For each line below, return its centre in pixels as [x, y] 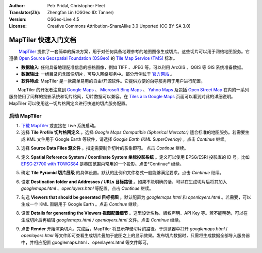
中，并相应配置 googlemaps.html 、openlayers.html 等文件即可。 [86, 242]
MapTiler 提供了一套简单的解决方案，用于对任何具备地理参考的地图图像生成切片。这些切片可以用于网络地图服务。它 [134, 51]
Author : [17, 6]
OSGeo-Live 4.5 [63, 19]
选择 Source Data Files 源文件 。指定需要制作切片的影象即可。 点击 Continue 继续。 [105, 148]
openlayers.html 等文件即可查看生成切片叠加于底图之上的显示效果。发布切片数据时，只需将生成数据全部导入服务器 [135, 236]
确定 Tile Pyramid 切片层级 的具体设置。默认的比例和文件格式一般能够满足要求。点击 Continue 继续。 [123, 173]
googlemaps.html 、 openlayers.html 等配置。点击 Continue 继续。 [87, 188]
